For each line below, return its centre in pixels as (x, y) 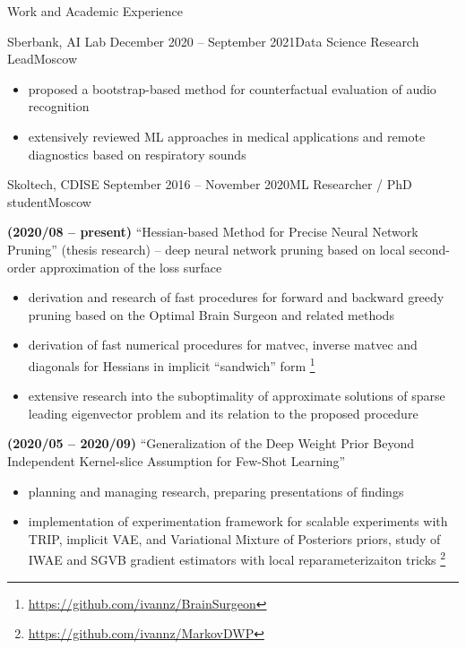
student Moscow (49, 201)
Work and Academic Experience (95, 11)
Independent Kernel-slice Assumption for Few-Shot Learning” (177, 460)
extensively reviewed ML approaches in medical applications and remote (227, 136)
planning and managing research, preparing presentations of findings (216, 491)
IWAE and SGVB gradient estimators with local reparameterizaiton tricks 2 (237, 558)
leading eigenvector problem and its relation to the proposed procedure (223, 413)
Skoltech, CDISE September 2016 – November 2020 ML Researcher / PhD (210, 184)
